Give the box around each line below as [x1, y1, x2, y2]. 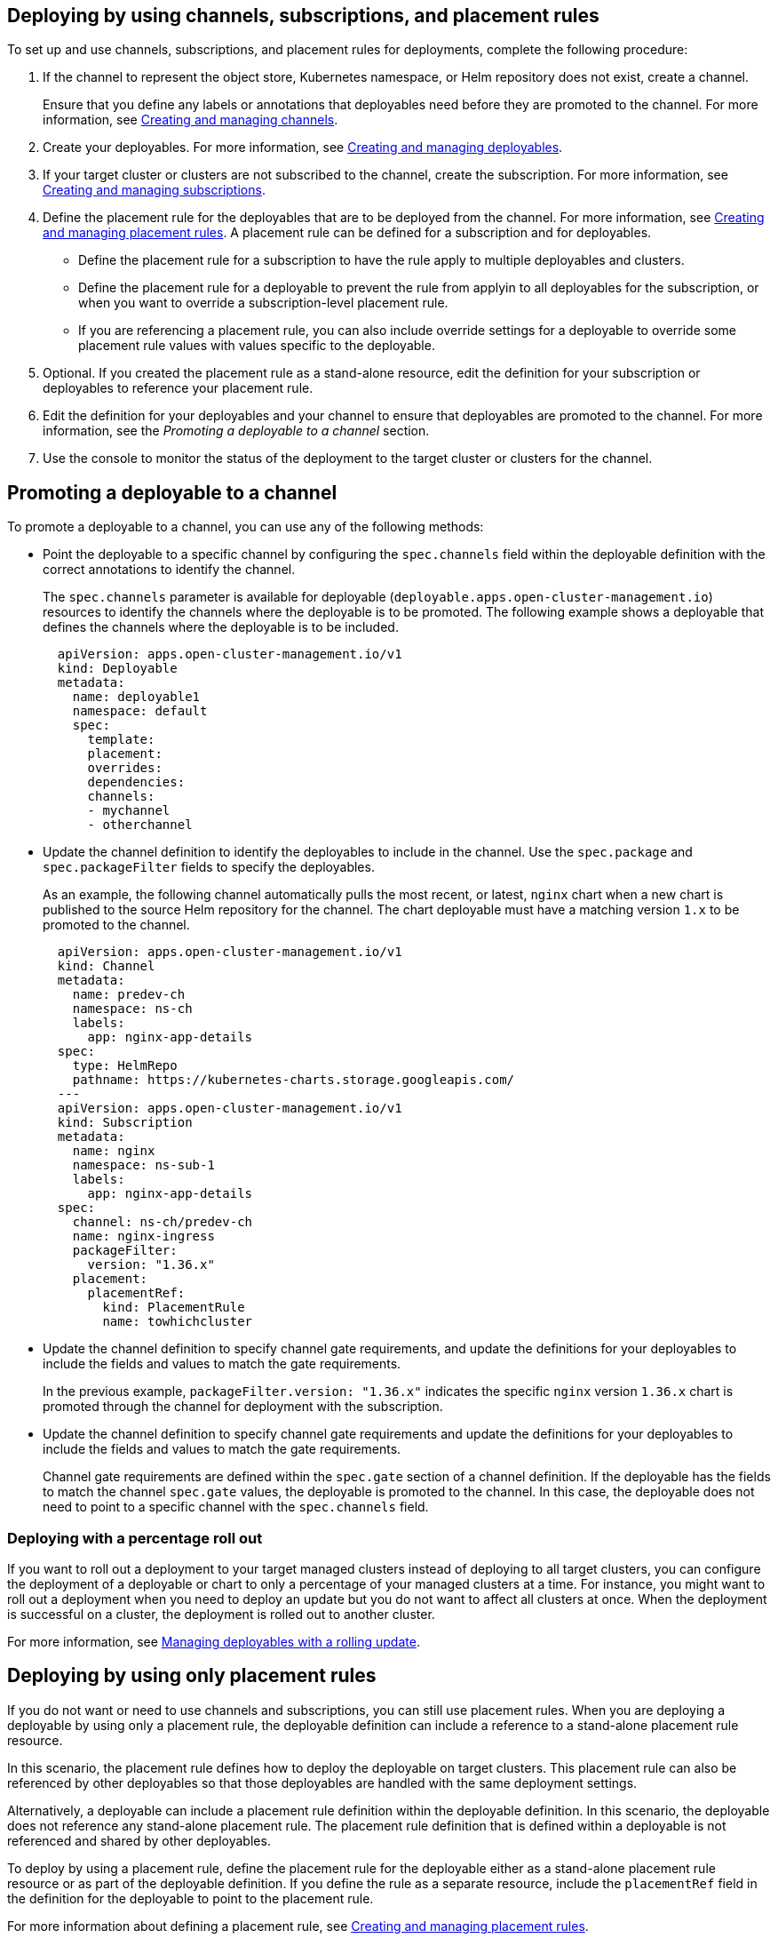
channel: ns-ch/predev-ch [72, 1215, 253, 1230]
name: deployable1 [72, 690, 201, 705]
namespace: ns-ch [72, 1001, 193, 1017]
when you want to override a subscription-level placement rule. [78, 295, 449, 311]
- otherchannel [87, 817, 193, 833]
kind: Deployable [57, 661, 178, 676]
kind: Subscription [57, 1115, 193, 1130]
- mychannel [87, 803, 171, 818]
